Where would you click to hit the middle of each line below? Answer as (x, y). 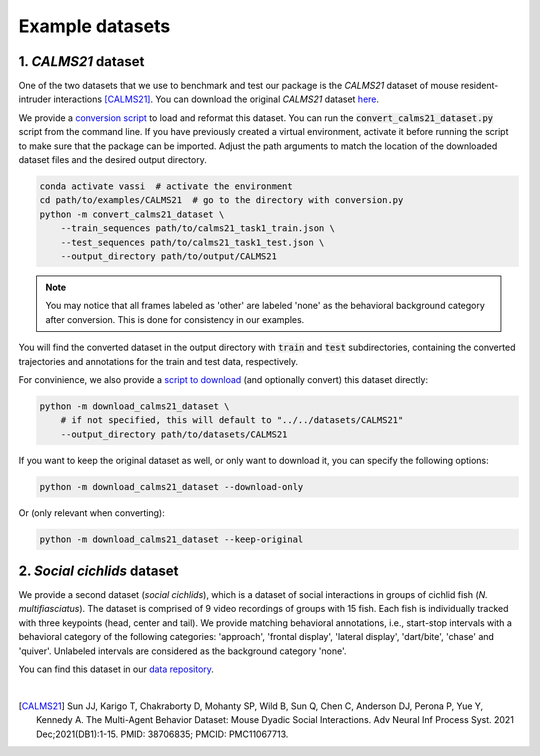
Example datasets (94, 26)
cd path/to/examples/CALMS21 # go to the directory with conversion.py (221, 200)
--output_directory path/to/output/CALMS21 (168, 256)
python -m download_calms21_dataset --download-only (171, 486)
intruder (35, 99)
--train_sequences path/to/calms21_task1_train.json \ (197, 228)
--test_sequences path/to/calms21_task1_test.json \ (192, 242)
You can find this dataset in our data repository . (116, 669)
